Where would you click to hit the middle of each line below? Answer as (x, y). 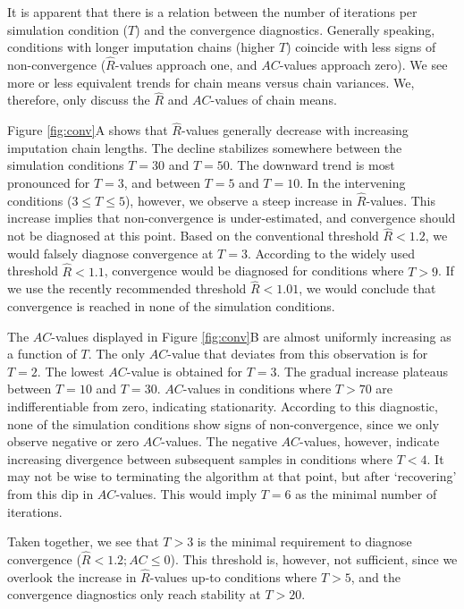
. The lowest (71, 371)
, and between (162, 182)
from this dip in (51, 493)
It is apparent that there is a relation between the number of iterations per (212, 12)
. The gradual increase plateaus (363, 371)
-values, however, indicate (370, 441)
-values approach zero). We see (363, 64)
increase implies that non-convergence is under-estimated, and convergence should (232, 218)
